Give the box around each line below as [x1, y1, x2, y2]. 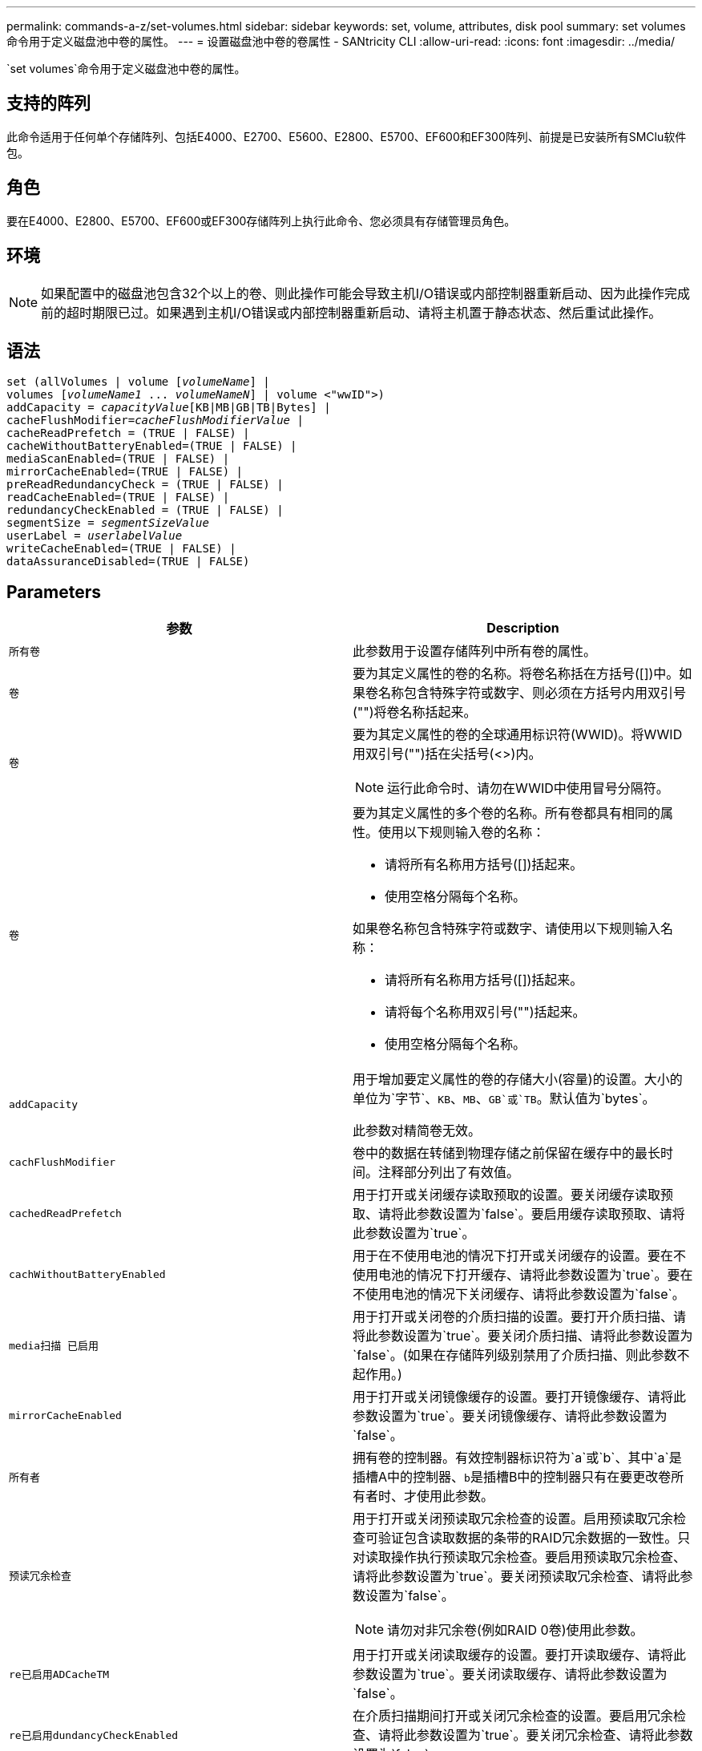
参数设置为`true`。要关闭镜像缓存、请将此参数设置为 [353, 1408, 668, 1425]
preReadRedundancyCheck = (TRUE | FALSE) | [6, 478, 284, 491]
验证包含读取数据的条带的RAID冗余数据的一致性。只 [378, 1530, 691, 1547]
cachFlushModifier [9, 1155, 116, 1168]
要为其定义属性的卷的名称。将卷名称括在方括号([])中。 [353, 665, 680, 682]
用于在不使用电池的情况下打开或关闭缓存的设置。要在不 [353, 1248, 687, 1264]
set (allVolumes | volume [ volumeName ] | [6, 375, 270, 389]
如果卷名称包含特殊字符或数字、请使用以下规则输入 [353, 920, 661, 937]
